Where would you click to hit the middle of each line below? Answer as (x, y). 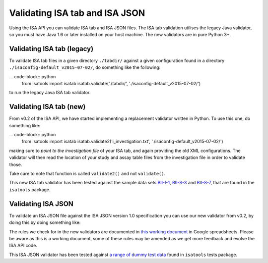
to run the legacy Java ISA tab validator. (50, 93)
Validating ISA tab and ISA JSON (77, 13)
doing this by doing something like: (45, 222)
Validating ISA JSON (41, 204)
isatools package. (30, 189)
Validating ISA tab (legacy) (51, 49)
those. (16, 164)
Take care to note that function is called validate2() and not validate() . (87, 174)
